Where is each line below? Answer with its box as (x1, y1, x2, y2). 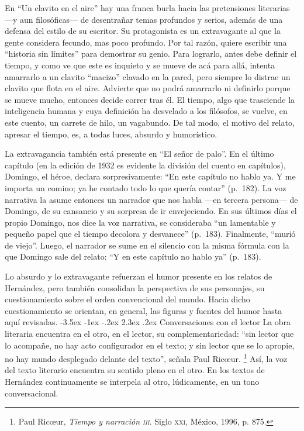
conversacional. (5, 387, 58, 399)
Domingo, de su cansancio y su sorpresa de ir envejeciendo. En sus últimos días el (5, 205, 297, 217)
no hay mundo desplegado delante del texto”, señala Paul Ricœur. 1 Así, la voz (5, 351, 288, 364)
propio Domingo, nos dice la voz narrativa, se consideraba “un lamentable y (5, 216, 276, 228)
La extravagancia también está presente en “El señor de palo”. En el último (5, 147, 274, 160)
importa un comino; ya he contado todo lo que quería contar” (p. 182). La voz (5, 181, 286, 194)
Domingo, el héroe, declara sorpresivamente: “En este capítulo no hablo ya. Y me (5, 170, 296, 182)
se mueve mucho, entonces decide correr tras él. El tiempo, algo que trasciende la (5, 93, 295, 105)
